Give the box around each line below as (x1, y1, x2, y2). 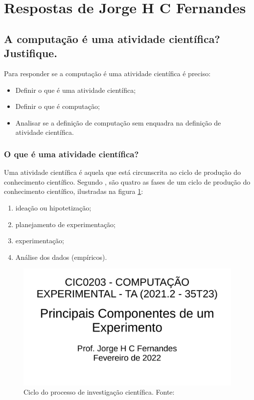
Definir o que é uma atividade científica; (15, 84, 136, 95)
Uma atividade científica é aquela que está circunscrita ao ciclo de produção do (4, 167, 241, 177)
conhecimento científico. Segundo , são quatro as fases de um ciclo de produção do (4, 176, 251, 187)
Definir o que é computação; (15, 101, 100, 111)
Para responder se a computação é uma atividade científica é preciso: (4, 68, 211, 78)
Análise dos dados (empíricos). (15, 252, 107, 262)
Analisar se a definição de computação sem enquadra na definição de (15, 117, 221, 127)
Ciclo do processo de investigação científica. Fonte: (23, 387, 175, 397)
